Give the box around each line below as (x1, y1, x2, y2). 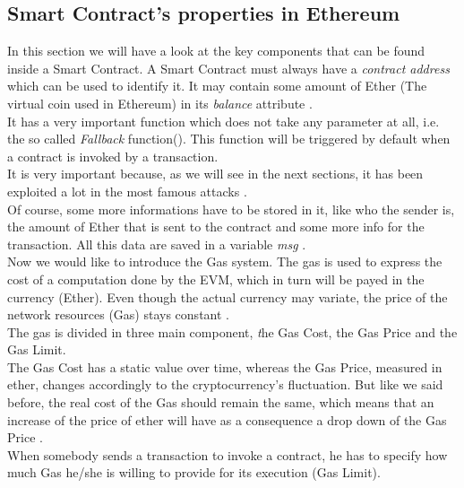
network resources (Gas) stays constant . (7, 305, 229, 324)
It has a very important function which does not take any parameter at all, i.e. (7, 111, 440, 130)
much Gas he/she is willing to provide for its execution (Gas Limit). (7, 463, 381, 482)
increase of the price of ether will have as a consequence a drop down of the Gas (7, 410, 447, 429)
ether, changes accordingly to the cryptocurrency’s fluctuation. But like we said (7, 375, 443, 394)
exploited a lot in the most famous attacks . (7, 181, 247, 200)
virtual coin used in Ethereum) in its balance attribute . (7, 93, 313, 112)
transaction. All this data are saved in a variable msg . (7, 234, 306, 253)
